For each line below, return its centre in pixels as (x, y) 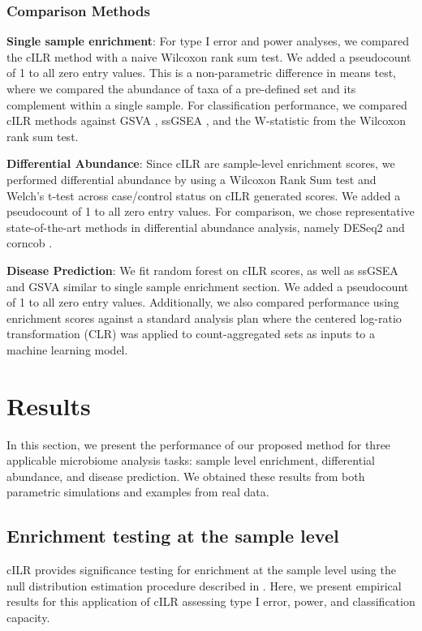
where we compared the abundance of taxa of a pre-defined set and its (181, 88)
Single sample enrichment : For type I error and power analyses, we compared (208, 41)
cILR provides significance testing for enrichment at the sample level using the (201, 570)
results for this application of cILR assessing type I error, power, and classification (211, 601)
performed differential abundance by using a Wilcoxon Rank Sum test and (192, 179)
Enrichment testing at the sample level (173, 536)
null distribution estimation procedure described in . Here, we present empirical (204, 585)
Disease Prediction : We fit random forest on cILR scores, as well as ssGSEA (202, 270)
